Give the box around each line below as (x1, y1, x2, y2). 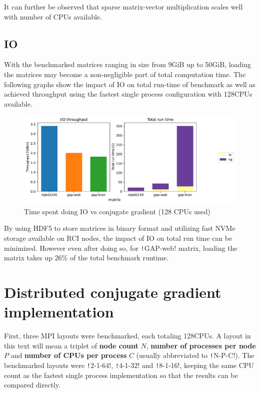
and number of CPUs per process (10, 350, 127, 360)
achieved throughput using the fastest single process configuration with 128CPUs (4, 89, 252, 99)
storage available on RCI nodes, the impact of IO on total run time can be (4, 232, 232, 243)
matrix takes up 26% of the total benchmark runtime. (4, 252, 169, 263)
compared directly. (4, 379, 60, 390)
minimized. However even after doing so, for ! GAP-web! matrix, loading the (4, 242, 237, 253)
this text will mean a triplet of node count (4, 340, 138, 350)
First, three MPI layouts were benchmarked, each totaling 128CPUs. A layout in (4, 330, 251, 341)
